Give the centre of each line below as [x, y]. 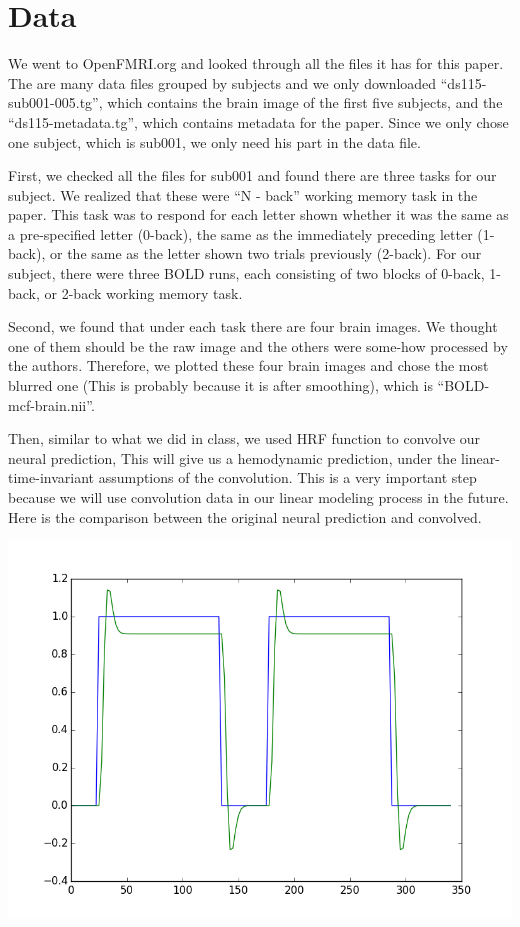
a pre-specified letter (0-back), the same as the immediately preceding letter [240, 233]
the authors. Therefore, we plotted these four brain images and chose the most [248, 365]
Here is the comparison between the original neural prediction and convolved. [245, 516]
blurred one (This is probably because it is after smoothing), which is [220, 385]
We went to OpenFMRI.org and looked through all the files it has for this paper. [256, 63]
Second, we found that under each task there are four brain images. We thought [253, 326]
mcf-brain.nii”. [51, 404]
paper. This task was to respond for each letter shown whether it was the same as [258, 214]
